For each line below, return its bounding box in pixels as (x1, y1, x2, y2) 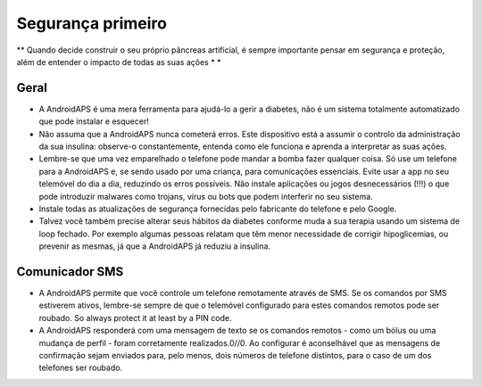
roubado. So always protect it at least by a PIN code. (38, 312, 232, 323)
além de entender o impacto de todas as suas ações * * (16, 56, 221, 67)
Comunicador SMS (16, 264, 124, 279)
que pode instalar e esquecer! (38, 116, 149, 127)
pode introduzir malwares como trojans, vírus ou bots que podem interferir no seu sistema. (38, 191, 374, 202)
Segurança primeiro (16, 13, 167, 33)
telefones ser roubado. (38, 362, 123, 374)
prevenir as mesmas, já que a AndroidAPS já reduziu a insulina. (38, 241, 271, 251)
